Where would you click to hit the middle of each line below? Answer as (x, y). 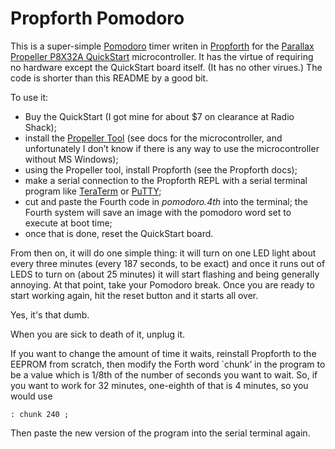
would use (31, 396)
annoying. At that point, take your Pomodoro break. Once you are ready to (162, 284)
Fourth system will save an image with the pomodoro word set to (158, 212)
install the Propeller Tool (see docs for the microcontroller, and (153, 138)
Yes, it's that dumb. (50, 314)
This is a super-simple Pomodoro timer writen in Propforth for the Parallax (162, 46)
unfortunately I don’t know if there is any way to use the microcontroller (172, 148)
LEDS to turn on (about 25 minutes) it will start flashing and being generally (165, 274)
